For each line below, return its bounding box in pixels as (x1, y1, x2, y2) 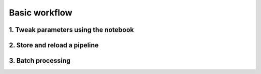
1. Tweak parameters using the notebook (9, 26, 134, 34)
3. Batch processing (9, 57, 71, 65)
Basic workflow (9, 7, 72, 18)
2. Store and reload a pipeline (9, 41, 99, 49)
